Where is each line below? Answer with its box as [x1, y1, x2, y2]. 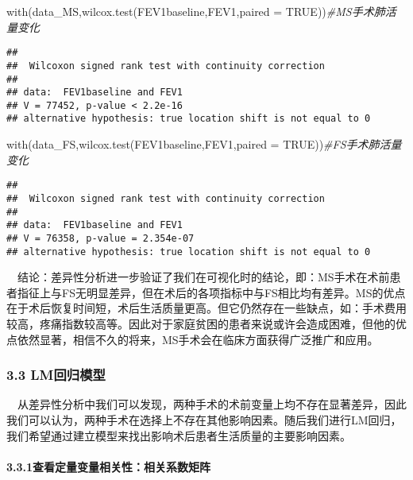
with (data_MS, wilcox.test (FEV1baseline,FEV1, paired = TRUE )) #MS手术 [6, 3, 374, 19]
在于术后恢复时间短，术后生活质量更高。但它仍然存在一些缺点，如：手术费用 [6, 300, 407, 316]
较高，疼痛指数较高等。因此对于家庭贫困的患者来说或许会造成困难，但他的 [6, 315, 396, 332]
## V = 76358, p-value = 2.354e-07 [6, 232, 195, 244]
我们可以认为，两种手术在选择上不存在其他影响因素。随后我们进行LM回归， [6, 412, 402, 428]
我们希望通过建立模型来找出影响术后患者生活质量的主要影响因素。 [6, 427, 351, 443]
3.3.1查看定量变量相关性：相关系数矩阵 [6, 458, 211, 474]
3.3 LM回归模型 [6, 365, 106, 385]
